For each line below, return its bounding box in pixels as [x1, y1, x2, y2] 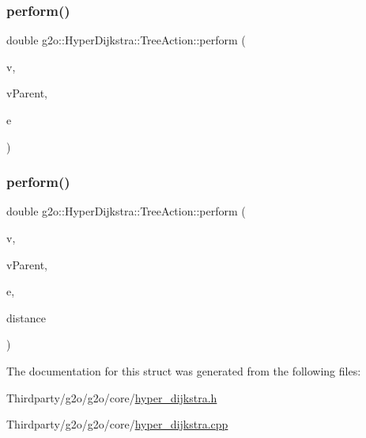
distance [6, 309, 46, 326]
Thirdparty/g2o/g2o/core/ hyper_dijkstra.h [6, 389, 217, 406]
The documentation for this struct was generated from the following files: [6, 362, 361, 379]
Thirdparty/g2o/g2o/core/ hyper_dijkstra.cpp [6, 416, 228, 432]
